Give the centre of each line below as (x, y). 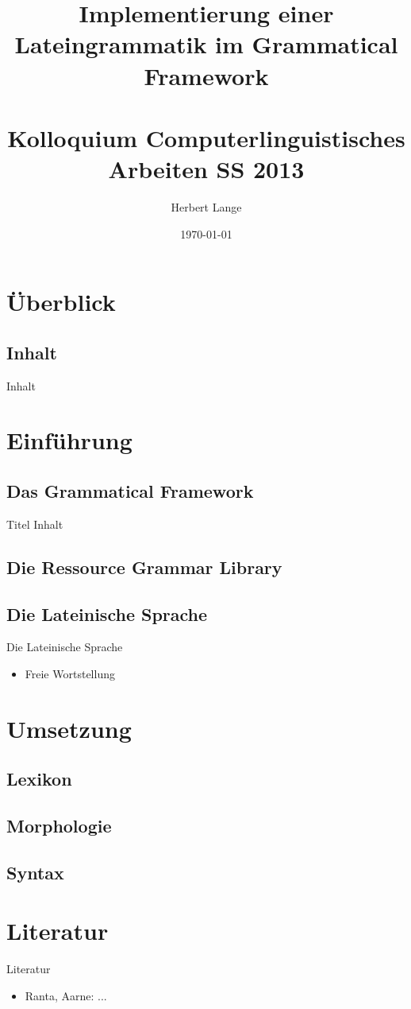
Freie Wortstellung (70, 673)
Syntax (35, 872)
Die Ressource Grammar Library (144, 567)
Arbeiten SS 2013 (206, 169)
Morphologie (59, 826)
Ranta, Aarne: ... (66, 996)
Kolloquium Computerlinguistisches (206, 137)
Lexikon (39, 779)
